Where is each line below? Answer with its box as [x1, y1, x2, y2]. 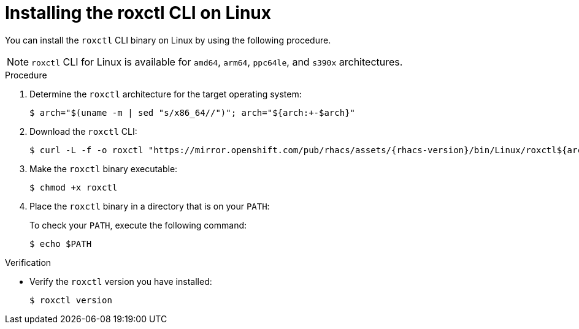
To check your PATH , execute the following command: [29, 219, 247, 230]
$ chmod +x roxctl [29, 182, 118, 192]
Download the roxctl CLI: [29, 126, 137, 137]
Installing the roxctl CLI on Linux [5, 2, 272, 23]
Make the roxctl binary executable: [29, 163, 178, 174]
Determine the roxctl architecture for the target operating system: [29, 88, 302, 99]
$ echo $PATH [29, 238, 92, 249]
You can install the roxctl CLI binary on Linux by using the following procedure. [5, 34, 331, 45]
